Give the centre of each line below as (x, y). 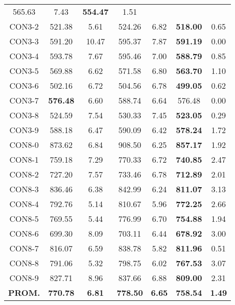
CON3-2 (24, 26)
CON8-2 (24, 174)
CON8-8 (24, 263)
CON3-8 (24, 115)
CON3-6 (24, 85)
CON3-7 (24, 100)
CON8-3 (24, 189)
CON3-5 (24, 71)
